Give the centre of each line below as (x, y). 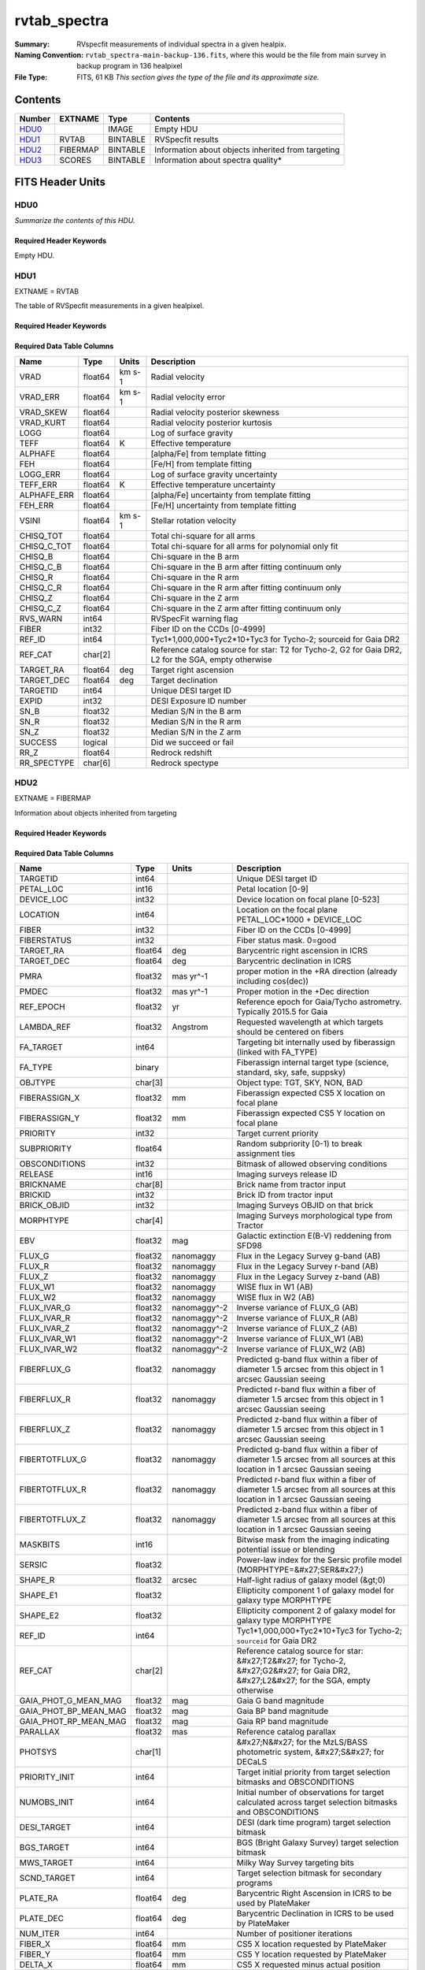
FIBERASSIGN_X (50, 1098)
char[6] (97, 763)
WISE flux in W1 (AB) (275, 1287)
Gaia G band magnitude (280, 1701)
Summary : (32, 44)
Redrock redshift (181, 753)
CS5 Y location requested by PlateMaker (312, 1954)
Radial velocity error (188, 396)
